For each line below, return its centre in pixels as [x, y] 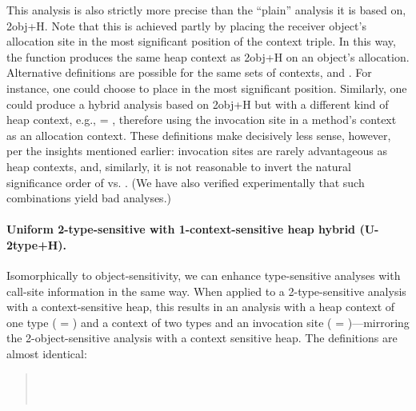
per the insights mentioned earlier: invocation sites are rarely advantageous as [197, 151]
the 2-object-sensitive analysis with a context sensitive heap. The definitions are [202, 338]
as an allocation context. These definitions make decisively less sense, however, [199, 135]
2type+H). [36, 244]
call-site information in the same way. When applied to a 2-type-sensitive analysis [206, 291]
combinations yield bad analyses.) [89, 198]
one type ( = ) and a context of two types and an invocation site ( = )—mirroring [208, 322]
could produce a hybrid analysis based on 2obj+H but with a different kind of [198, 104]
